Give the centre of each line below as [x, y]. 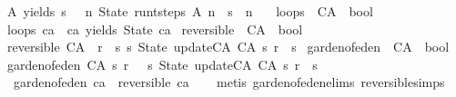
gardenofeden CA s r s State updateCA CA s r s [162, 64]
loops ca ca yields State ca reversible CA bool [155, 29]
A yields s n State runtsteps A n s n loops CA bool [190, 11]
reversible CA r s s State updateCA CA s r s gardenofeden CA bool [228, 47]
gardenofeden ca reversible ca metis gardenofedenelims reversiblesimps [229, 82]
